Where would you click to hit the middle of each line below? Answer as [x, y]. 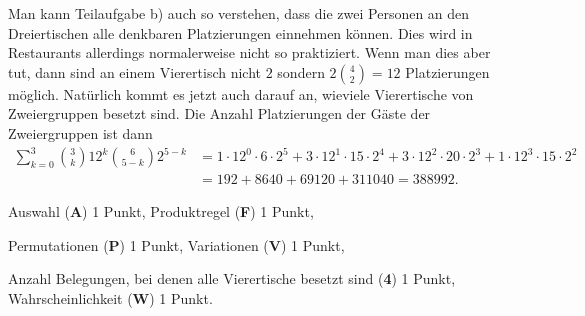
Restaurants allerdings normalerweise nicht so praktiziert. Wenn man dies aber [249, 52]
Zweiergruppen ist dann [80, 132]
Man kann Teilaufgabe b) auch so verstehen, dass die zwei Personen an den [239, 13]
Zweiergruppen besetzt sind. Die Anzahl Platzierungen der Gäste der [219, 113]
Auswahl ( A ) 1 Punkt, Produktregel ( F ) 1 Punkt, [161, 211]
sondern [301, 71]
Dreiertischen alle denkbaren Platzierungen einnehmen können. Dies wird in [240, 32]
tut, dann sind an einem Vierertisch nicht [135, 71]
